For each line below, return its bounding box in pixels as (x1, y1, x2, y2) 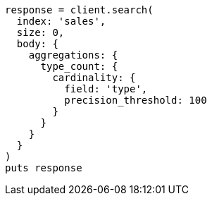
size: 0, (16, 27, 65, 38)
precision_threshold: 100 (64, 95, 207, 106)
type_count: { (40, 61, 118, 72)
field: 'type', (64, 83, 148, 95)
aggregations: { (28, 49, 118, 61)
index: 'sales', (16, 16, 106, 27)
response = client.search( (5, 4, 154, 16)
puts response (5, 162, 82, 173)
